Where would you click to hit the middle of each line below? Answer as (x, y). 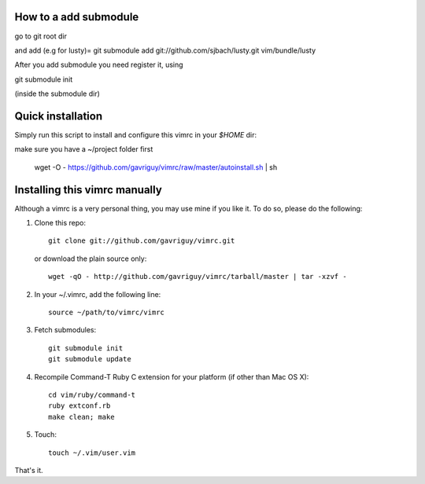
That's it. (29, 470)
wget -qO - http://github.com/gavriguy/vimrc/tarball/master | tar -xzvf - (198, 277)
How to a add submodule (77, 17)
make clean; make (81, 417)
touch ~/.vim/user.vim (92, 453)
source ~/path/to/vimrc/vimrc (107, 313)
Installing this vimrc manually (89, 190)
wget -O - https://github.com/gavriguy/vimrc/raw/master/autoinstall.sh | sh (156, 167)
